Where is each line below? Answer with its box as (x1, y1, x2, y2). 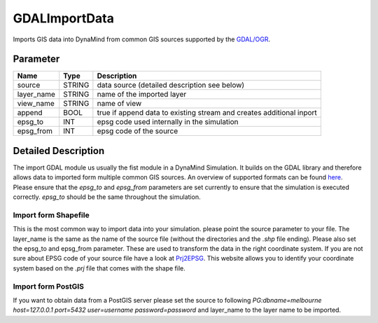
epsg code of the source (97, 126, 178, 136)
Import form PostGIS (13, 281, 84, 291)
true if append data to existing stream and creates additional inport (97, 108, 318, 118)
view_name (17, 99, 55, 109)
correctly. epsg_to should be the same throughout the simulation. (13, 193, 201, 201)
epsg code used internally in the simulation (97, 117, 239, 127)
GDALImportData (13, 11, 115, 26)
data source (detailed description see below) (97, 81, 245, 90)
